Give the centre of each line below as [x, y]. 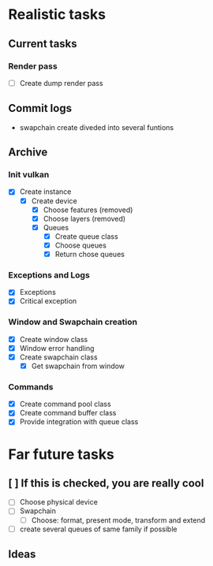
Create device [54, 201]
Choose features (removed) [88, 210]
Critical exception [48, 301]
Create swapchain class [58, 357]
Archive [28, 153]
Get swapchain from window [78, 366]
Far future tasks [61, 454]
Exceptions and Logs [49, 275]
